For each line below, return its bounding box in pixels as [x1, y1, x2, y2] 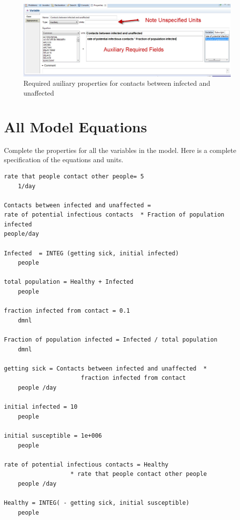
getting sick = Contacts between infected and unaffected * [4, 365, 207, 372]
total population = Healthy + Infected [4, 278, 133, 286]
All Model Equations [4, 116, 147, 136]
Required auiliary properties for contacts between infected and [23, 78, 211, 88]
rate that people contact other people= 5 [4, 173, 144, 180]
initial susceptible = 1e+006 [4, 432, 102, 439]
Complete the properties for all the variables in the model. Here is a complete [4, 145, 237, 155]
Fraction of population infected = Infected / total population [4, 336, 218, 343]
